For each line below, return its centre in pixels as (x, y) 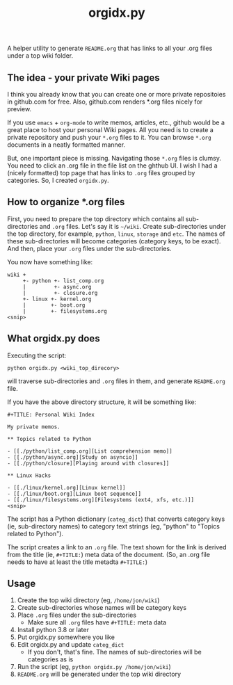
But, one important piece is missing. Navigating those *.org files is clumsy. (114, 158)
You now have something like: (50, 261)
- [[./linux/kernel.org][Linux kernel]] (67, 487)
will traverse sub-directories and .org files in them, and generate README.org (116, 381)
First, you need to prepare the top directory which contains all (96, 219)
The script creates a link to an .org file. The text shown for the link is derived (117, 547)
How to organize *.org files (66, 202)
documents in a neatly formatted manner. (66, 145)
